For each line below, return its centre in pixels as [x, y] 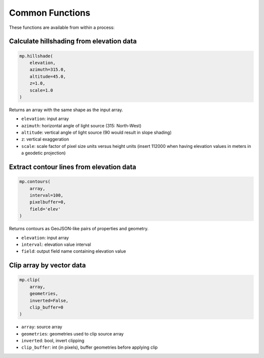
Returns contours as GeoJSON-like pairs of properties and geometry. [79, 229]
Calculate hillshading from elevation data [73, 41]
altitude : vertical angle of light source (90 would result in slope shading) [97, 133]
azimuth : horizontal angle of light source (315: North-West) [81, 125]
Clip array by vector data [47, 265]
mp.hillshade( [36, 56]
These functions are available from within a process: [62, 27]
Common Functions [50, 13]
